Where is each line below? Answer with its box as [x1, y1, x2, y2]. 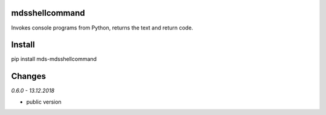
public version [26, 98, 62, 105]
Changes [11, 71, 46, 81]
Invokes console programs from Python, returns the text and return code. [11, 24, 193, 31]
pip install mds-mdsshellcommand [11, 55, 97, 63]
